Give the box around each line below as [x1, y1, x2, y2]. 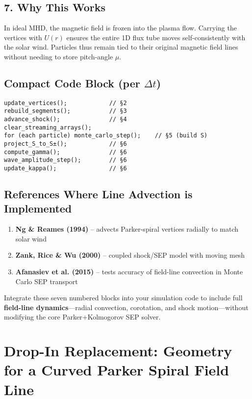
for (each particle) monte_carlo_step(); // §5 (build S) [4, 132, 208, 139]
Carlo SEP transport [15, 276, 78, 286]
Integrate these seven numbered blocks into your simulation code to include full [4, 293, 243, 303]
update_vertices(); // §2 [4, 99, 127, 106]
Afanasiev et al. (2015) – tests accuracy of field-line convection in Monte [15, 266, 243, 277]
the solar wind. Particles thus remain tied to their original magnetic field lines [4, 42, 238, 52]
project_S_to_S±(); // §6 [4, 140, 127, 148]
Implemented [4, 201, 72, 216]
